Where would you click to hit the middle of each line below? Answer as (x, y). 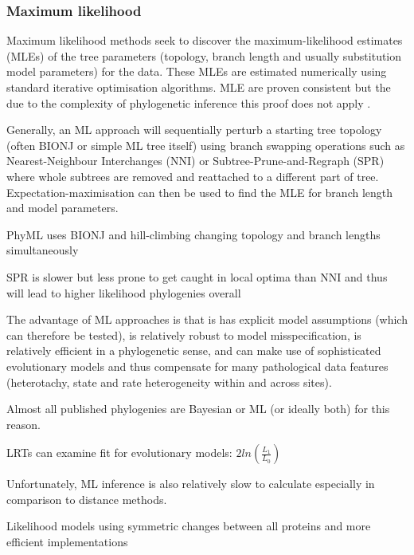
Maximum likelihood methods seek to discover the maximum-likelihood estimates (205, 40)
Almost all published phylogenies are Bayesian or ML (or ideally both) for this (198, 409)
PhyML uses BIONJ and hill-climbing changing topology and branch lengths (193, 234)
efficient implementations (67, 542)
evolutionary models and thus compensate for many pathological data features (197, 366)
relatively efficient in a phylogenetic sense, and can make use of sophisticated (194, 350)
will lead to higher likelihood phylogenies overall (124, 292)
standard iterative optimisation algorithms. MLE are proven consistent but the (199, 87)
